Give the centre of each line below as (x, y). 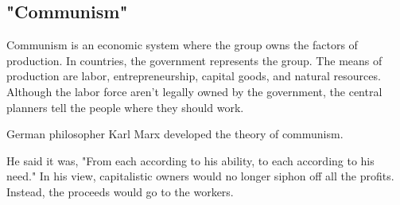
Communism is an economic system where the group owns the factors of (182, 45)
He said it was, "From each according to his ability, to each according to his (190, 160)
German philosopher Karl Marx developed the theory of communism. (175, 134)
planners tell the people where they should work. (125, 107)
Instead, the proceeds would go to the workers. (120, 191)
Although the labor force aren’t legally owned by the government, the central (194, 91)
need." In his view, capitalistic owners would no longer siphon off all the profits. (200, 176)
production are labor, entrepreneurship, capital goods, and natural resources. (194, 76)
